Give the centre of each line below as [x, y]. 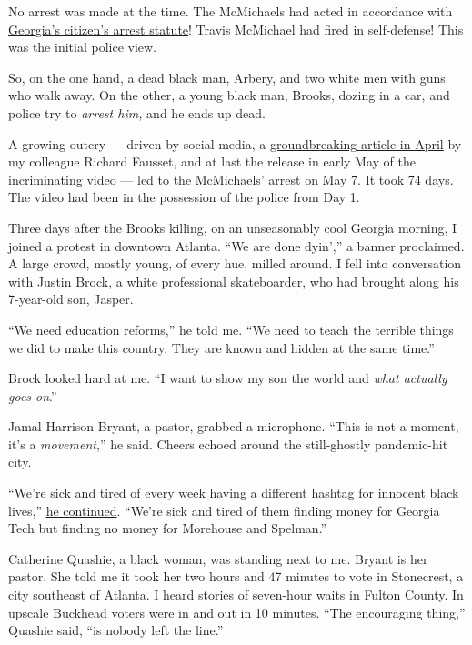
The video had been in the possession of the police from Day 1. [184, 197]
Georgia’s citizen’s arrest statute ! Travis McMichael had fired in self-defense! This [236, 29]
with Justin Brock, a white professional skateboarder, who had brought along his [234, 281]
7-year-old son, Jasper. [71, 299]
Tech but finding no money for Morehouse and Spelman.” [168, 528]
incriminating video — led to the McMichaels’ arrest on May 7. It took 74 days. [231, 179]
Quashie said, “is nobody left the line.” [116, 630]
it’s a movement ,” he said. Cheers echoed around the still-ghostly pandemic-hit [228, 443]
